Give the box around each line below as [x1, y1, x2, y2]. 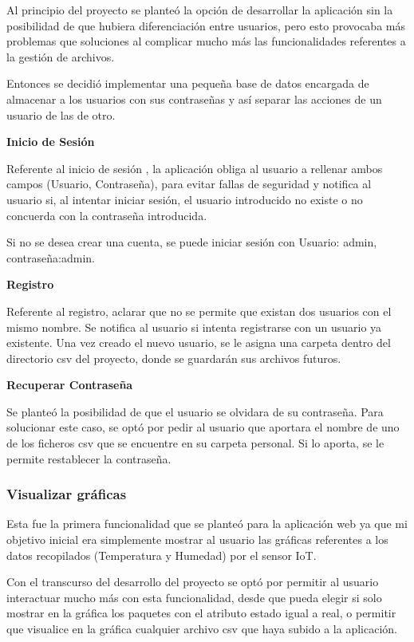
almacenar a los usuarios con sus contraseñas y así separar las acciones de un [6, 90, 382, 107]
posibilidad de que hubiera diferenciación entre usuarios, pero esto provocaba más [6, 17, 405, 33]
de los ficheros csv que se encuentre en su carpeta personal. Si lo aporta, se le [6, 435, 384, 451]
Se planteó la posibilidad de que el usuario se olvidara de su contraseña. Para [6, 403, 384, 419]
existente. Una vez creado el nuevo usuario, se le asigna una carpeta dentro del [6, 334, 391, 351]
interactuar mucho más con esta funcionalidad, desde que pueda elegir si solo [6, 589, 382, 605]
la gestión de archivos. [6, 48, 115, 65]
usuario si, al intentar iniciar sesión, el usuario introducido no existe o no [6, 191, 363, 207]
